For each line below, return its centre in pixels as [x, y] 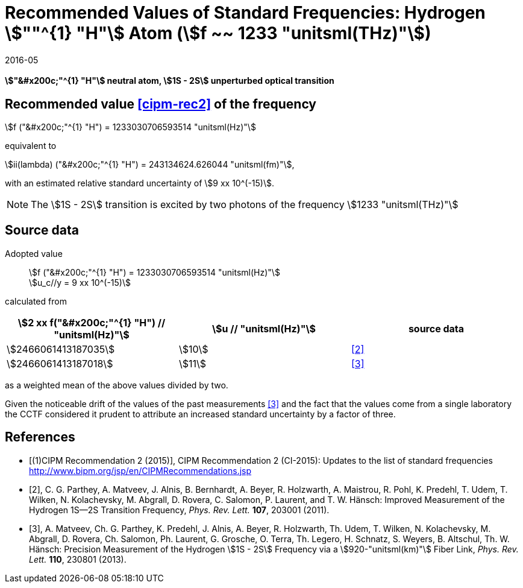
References [40, 437]
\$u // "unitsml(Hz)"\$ [264, 328]
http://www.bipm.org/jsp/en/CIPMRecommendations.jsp [140, 470]
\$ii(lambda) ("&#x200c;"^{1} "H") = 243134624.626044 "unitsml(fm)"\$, [150, 165]
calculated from [36, 301]
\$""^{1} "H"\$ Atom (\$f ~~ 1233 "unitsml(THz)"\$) [218, 33]
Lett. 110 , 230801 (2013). [78, 559]
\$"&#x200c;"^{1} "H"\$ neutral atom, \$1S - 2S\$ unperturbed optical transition [170, 81]
